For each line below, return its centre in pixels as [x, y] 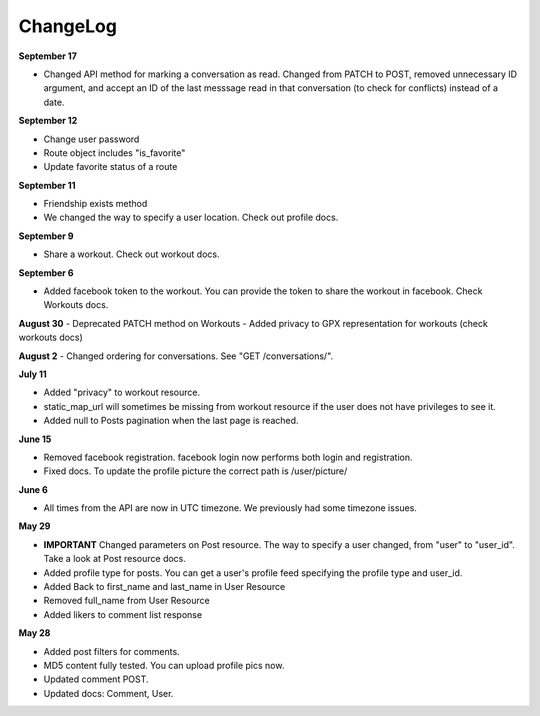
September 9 [46, 236]
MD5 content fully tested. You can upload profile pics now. [164, 665]
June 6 [33, 489]
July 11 [32, 374]
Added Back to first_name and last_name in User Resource [164, 587]
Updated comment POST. [96, 679]
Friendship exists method [95, 204]
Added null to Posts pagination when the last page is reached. [171, 421]
